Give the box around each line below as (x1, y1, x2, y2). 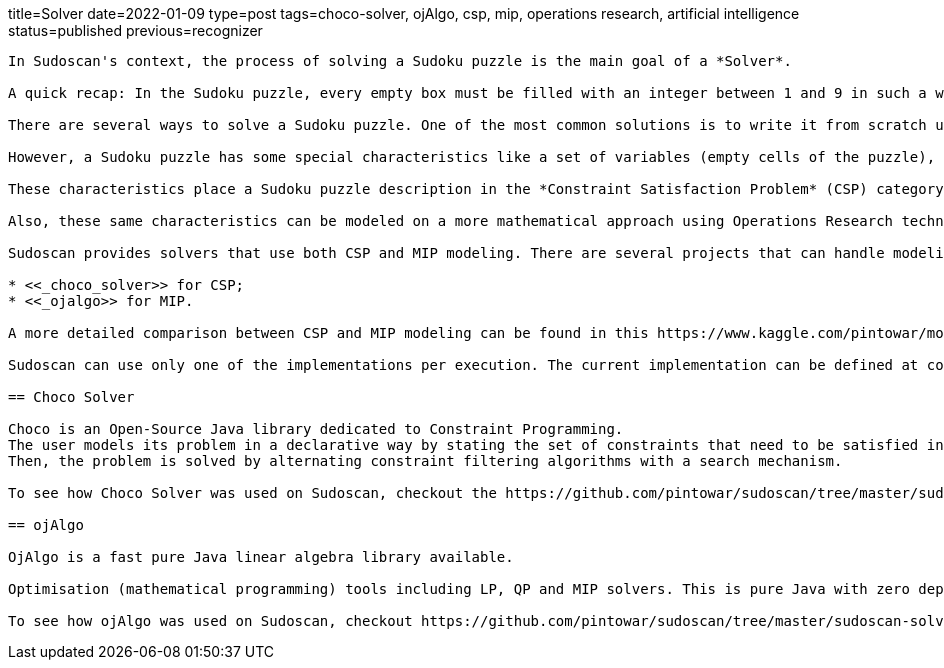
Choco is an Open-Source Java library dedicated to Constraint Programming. (8, 421, 624, 437)
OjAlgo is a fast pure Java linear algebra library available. (8, 549, 514, 565)
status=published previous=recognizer (8, 22, 263, 39)
